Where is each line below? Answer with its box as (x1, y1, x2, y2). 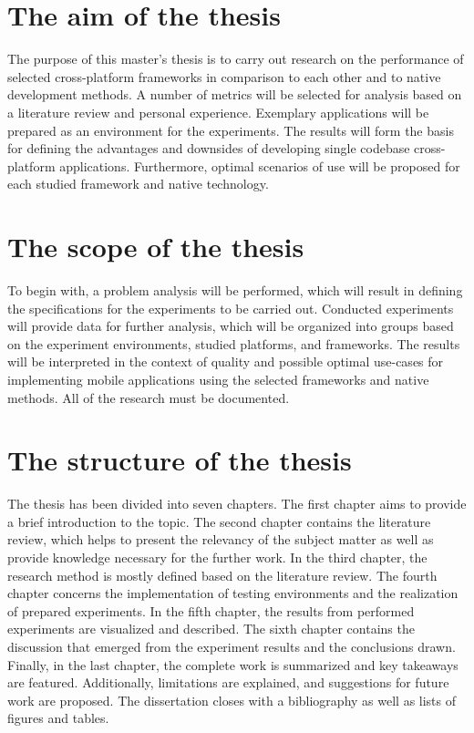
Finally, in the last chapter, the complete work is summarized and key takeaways (7, 655, 459, 674)
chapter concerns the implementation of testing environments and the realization (7, 583, 459, 603)
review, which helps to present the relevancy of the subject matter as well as (7, 530, 434, 549)
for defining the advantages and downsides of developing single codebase (7, 139, 410, 158)
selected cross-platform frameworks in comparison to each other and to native (7, 67, 441, 86)
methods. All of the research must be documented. (7, 387, 290, 407)
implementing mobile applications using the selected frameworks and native (7, 369, 429, 388)
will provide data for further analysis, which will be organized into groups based (7, 316, 454, 336)
